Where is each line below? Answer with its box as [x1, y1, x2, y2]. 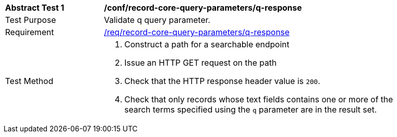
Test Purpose [5, 15, 56, 25]
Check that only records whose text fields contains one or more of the [124, 94, 393, 104]
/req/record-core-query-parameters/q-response [104, 27, 290, 37]
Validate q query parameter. [104, 15, 210, 25]
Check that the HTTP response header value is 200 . [124, 76, 321, 86]
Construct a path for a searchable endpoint [124, 39, 289, 49]
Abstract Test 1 [5, 3, 64, 13]
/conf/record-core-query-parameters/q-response [104, 3, 302, 13]
